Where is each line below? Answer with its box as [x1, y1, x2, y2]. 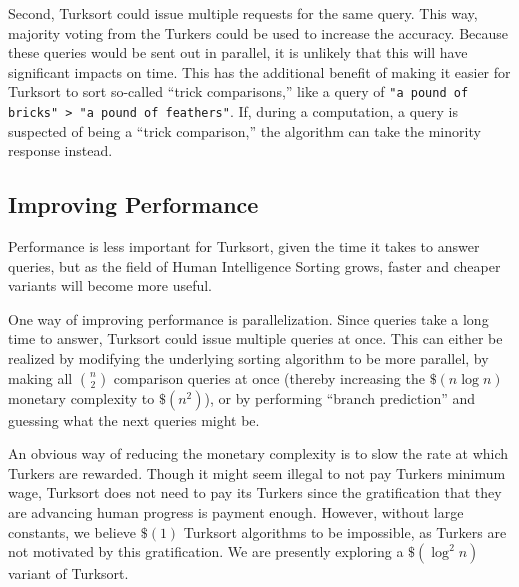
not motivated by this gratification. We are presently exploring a [8, 541, 404, 562]
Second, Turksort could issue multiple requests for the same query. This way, [8, 3, 478, 23]
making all [8, 367, 73, 388]
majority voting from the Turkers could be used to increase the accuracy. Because [8, 22, 509, 43]
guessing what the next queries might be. [8, 409, 260, 430]
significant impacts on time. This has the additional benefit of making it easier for [8, 61, 511, 82]
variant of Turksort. [8, 563, 129, 584]
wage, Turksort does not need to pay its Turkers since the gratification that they [8, 482, 502, 503]
